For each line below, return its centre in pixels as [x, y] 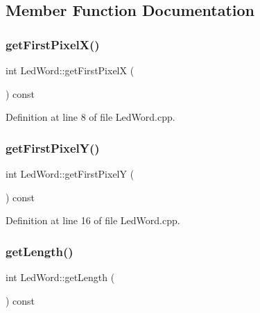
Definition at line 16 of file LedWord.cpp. [93, 220]
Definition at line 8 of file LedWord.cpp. [90, 117]
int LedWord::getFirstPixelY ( [70, 174]
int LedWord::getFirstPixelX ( [70, 70]
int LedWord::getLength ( [60, 277]
